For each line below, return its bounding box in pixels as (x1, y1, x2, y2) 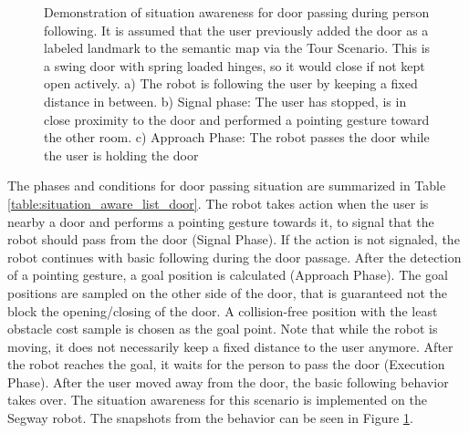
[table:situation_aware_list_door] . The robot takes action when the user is (7, 193, 429, 212)
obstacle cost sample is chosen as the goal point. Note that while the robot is (7, 319, 438, 338)
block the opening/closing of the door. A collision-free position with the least (7, 301, 438, 320)
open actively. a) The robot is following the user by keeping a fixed (44, 74, 418, 93)
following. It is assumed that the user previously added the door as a (44, 20, 429, 39)
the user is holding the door (44, 145, 199, 164)
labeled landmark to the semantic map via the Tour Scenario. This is (44, 38, 431, 57)
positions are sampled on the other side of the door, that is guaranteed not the (7, 283, 447, 302)
